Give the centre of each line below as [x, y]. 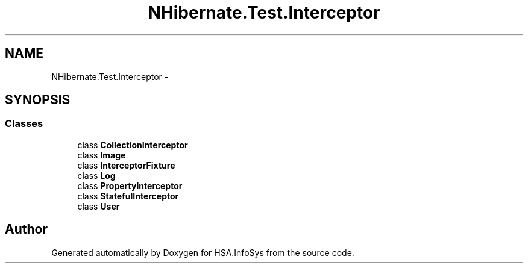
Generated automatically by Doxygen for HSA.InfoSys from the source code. [203, 252]
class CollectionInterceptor [133, 145]
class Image [102, 155]
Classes [24, 124]
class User [99, 206]
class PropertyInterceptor [130, 185]
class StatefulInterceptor [128, 196]
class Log [96, 175]
